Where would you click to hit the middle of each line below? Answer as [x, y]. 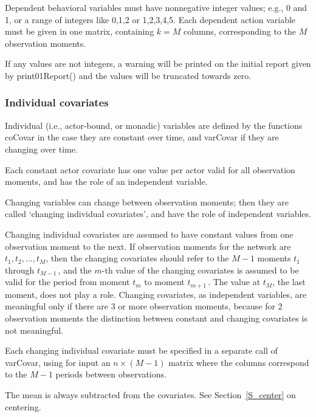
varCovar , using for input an [58, 362]
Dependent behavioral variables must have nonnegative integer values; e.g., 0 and [156, 7]
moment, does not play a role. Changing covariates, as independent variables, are [156, 294]
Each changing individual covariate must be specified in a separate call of [141, 350]
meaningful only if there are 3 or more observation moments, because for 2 [144, 306]
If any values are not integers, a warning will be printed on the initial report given [158, 64]
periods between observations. [111, 374]
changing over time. [41, 149]
